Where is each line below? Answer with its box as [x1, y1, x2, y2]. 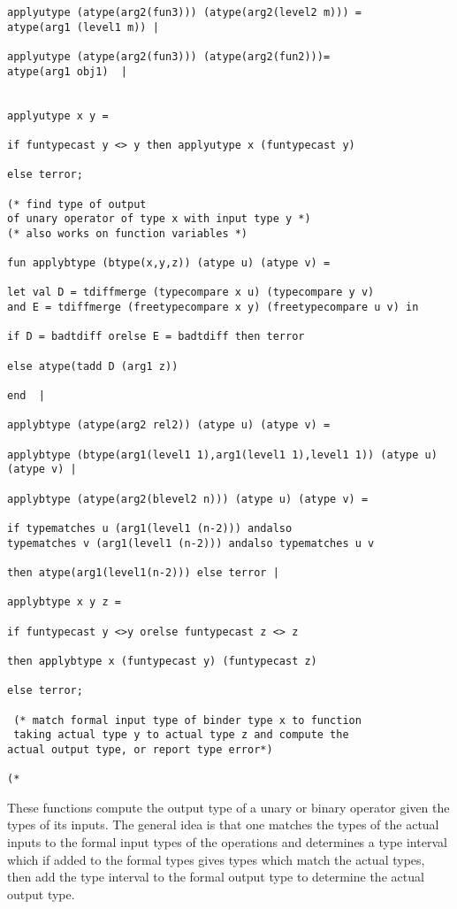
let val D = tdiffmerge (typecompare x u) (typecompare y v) [7, 286, 375, 299]
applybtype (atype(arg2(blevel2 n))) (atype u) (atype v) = [7, 492, 369, 505]
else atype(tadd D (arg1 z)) [7, 359, 179, 373]
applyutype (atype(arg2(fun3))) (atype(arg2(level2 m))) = [7, 6, 362, 19]
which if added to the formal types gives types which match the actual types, [7, 850, 425, 868]
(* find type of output [7, 197, 147, 211]
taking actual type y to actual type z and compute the [13, 728, 349, 742]
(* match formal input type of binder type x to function [13, 713, 362, 727]
